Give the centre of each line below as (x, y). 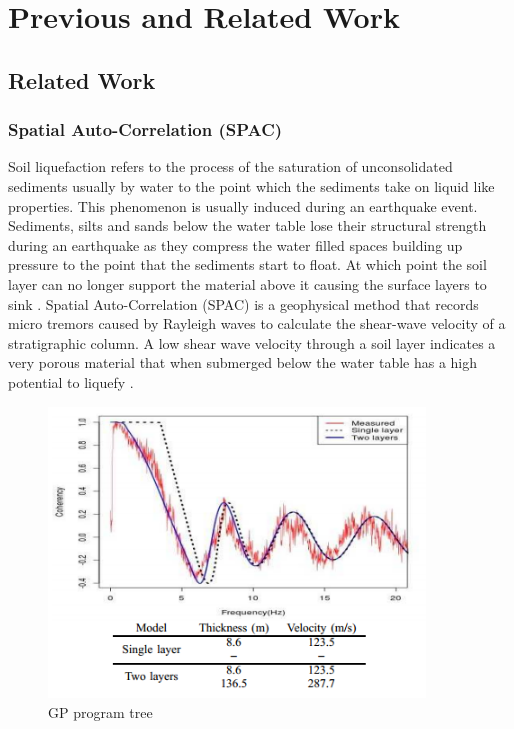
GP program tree (100, 711)
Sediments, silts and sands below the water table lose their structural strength (247, 225)
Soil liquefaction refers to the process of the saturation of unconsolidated (230, 166)
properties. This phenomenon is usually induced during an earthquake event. (243, 205)
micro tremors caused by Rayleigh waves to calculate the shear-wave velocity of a (257, 323)
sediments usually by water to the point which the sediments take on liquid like (251, 185)
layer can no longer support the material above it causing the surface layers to (247, 283)
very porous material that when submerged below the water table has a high (243, 362)
